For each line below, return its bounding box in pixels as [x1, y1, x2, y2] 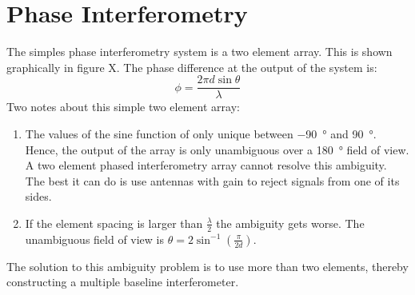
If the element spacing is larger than [25, 214, 203, 231]
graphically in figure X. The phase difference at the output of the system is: [6, 58, 377, 75]
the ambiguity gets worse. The [216, 214, 365, 231]
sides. [25, 188, 52, 205]
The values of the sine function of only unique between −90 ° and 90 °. [25, 125, 377, 142]
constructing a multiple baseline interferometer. [6, 273, 239, 290]
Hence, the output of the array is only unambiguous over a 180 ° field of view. [25, 141, 409, 157]
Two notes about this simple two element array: [6, 98, 240, 115]
